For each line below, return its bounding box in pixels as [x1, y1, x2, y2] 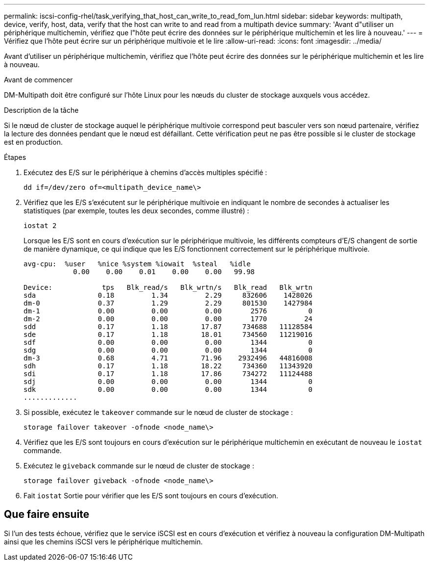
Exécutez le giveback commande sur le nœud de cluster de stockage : [24, 462, 254, 470]
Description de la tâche [4, 106, 79, 114]
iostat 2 [24, 222, 57, 230]
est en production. [4, 138, 63, 146]
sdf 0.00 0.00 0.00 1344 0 [24, 338, 313, 346]
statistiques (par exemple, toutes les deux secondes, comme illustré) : [24, 206, 249, 215]
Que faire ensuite [4, 508, 90, 521]
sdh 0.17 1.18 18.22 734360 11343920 [24, 362, 313, 370]
